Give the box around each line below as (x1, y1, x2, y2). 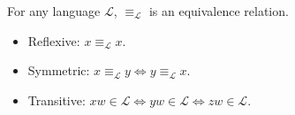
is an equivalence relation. (148, 2, 289, 19)
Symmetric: (27, 61, 90, 80)
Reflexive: (27, 31, 80, 50)
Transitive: (27, 90, 86, 109)
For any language (7, 2, 101, 19)
